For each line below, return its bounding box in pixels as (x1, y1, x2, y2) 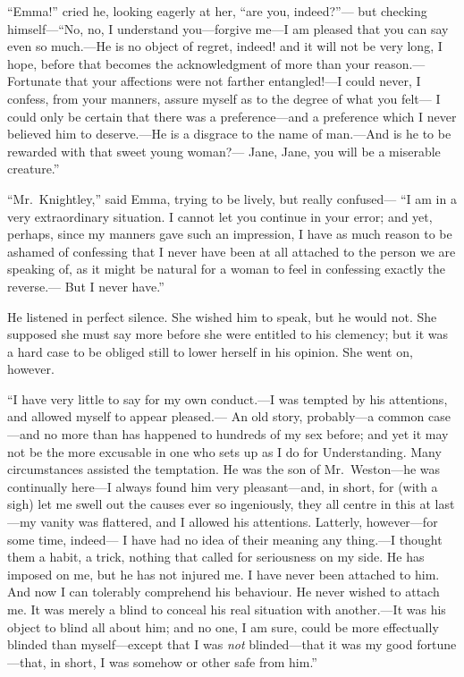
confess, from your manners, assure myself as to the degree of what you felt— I (7, 89, 441, 107)
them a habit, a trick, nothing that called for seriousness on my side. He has (7, 547, 425, 566)
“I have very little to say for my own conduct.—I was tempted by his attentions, (7, 389, 448, 408)
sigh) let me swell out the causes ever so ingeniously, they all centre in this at (7, 495, 431, 513)
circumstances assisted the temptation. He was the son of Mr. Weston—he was (7, 460, 441, 478)
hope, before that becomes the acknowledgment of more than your (7, 54, 370, 72)
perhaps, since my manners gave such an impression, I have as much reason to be (7, 224, 452, 243)
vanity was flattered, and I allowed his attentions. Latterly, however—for (40, 512, 438, 531)
